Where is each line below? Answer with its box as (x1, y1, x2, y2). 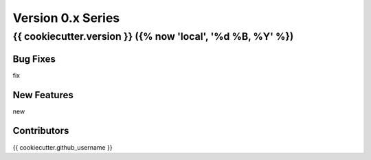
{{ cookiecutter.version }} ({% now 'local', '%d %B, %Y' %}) (12, 30, 294, 43)
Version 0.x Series (12, 10, 120, 25)
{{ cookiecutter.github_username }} (12, 143, 113, 151)
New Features (12, 89, 74, 101)
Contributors (12, 125, 69, 137)
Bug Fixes (12, 53, 56, 65)
